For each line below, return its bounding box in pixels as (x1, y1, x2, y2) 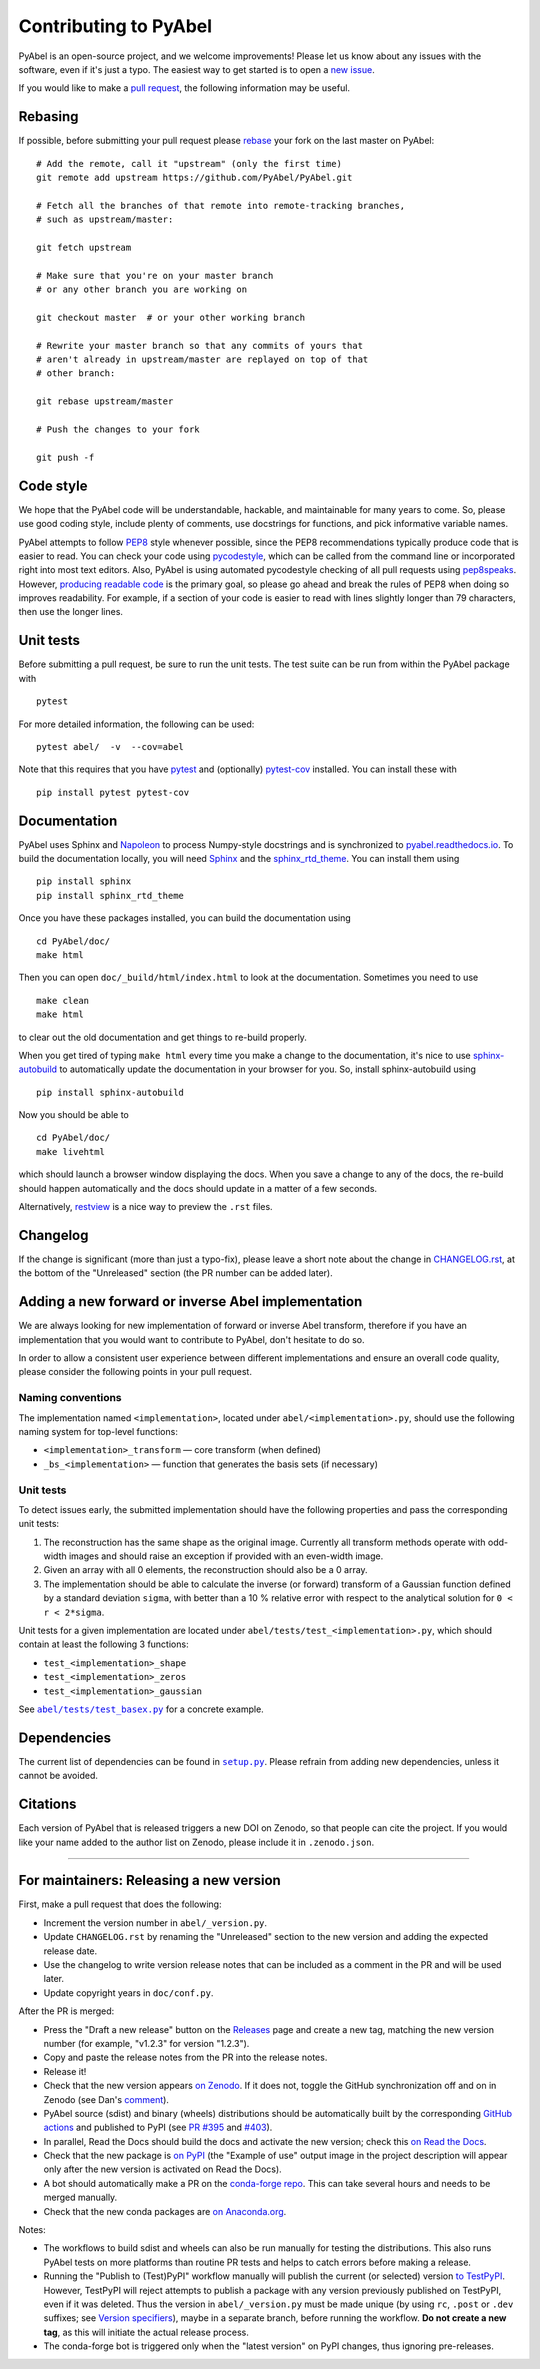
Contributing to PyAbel (18, 15, 213, 37)
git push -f (36, 451, 95, 463)
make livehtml (36, 1146, 105, 1157)
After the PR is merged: (18, 2005, 115, 2017)
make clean (36, 995, 90, 1006)
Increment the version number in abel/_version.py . (43, 1916, 268, 1929)
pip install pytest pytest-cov (36, 786, 190, 798)
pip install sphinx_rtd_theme (36, 890, 185, 901)
